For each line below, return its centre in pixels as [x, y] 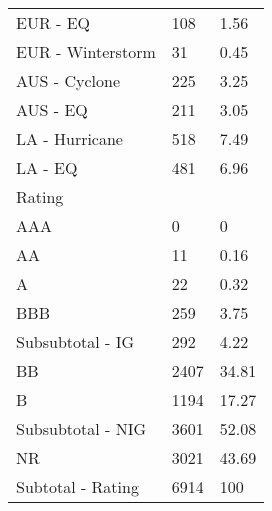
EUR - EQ [53, 22]
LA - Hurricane [69, 138]
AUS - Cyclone [68, 80]
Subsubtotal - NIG [81, 428]
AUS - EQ [52, 109]
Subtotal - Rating [77, 486]
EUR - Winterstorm [86, 51]
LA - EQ [47, 167]
